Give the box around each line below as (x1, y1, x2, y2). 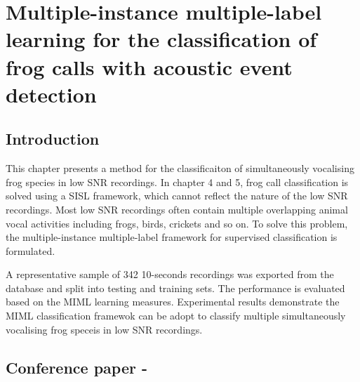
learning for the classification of (6, 25, 317, 53)
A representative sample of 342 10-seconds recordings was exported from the (6, 267, 334, 282)
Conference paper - (6, 356, 148, 378)
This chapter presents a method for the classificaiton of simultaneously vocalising (6, 161, 354, 176)
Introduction (6, 128, 100, 150)
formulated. (6, 243, 55, 258)
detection (6, 79, 97, 108)
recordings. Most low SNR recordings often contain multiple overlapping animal (6, 202, 348, 216)
